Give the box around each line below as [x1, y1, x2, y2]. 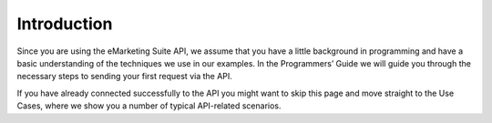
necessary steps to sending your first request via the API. [16, 71, 232, 82]
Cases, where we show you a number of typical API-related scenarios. [16, 100, 282, 111]
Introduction [16, 14, 113, 34]
